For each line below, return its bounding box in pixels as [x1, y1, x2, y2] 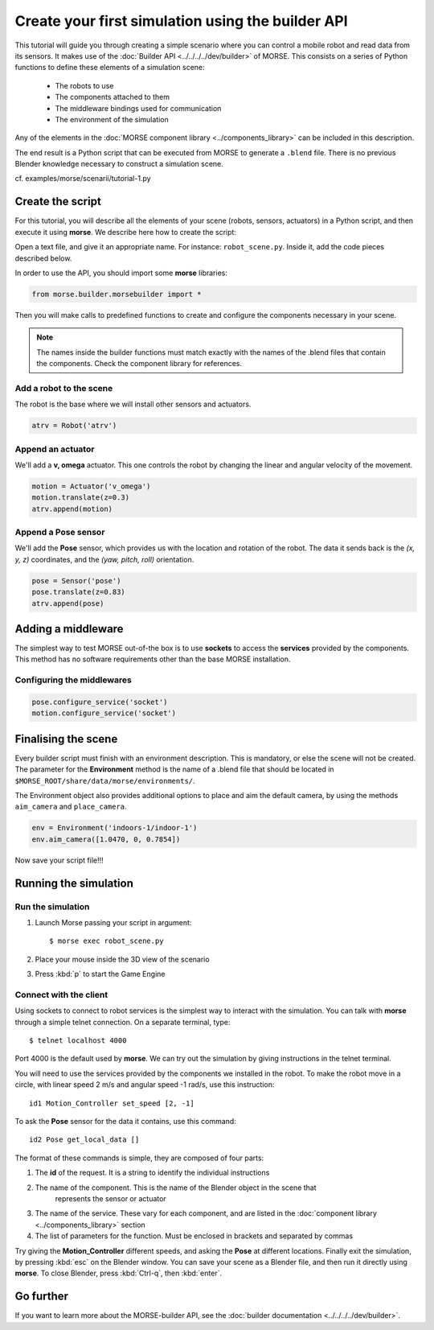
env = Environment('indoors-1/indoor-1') [31, 823, 198, 833]
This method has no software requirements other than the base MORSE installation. [14, 654, 291, 664]
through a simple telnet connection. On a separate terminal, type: [14, 1017, 231, 1027]
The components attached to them [55, 93, 170, 102]
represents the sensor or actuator [55, 1193, 166, 1203]
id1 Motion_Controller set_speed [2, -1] [29, 1098, 194, 1108]
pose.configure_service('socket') [31, 698, 168, 707]
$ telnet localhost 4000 [29, 1036, 127, 1045]
